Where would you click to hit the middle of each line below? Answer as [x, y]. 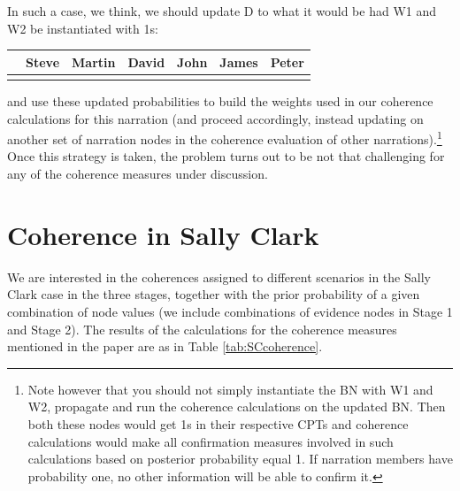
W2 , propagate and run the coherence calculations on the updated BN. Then [237, 407]
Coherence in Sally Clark [163, 234]
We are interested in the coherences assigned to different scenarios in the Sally [219, 276]
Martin [94, 61]
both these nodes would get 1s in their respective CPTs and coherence [218, 423]
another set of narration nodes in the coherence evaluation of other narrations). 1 [225, 138]
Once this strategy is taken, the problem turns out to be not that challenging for [226, 156]
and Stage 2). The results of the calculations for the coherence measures [202, 329]
